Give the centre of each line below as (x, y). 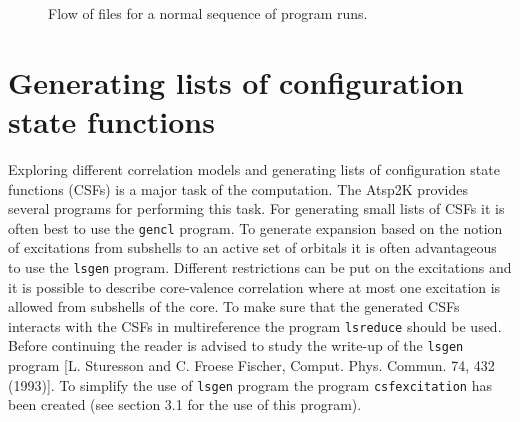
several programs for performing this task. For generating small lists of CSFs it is (256, 208)
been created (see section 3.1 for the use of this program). (185, 404)
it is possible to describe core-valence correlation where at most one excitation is (254, 286)
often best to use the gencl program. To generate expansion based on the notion (255, 227)
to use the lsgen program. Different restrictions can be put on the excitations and (260, 266)
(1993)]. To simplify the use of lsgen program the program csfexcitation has (250, 384)
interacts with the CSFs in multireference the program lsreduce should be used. (255, 325)
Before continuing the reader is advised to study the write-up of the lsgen (236, 345)
